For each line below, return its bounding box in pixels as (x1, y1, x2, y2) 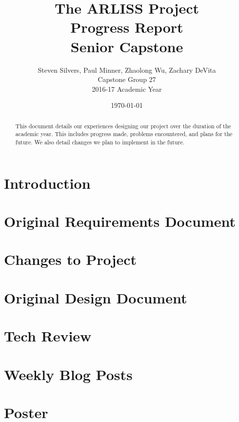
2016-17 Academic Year (92, 83, 162, 94)
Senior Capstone (70, 36, 183, 56)
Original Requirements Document (4, 211, 236, 231)
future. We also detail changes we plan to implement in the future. (15, 138, 184, 146)
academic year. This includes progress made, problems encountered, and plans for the (15, 130, 233, 138)
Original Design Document (4, 287, 187, 307)
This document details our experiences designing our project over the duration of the (15, 121, 231, 130)
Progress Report (70, 17, 183, 37)
